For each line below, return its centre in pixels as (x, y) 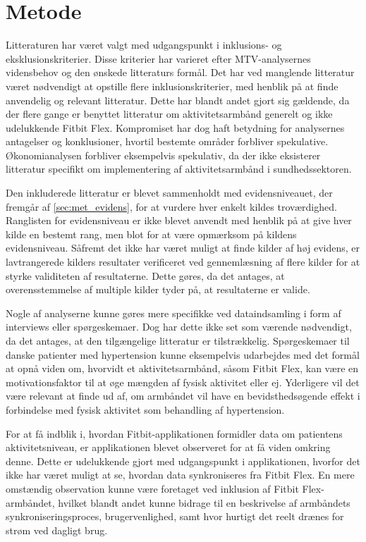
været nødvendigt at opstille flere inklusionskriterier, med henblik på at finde (172, 86)
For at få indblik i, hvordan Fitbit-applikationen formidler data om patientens (174, 433)
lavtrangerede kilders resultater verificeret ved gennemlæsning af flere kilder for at (183, 262)
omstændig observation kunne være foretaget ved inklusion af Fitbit (152, 488)
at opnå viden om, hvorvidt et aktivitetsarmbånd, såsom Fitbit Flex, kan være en (182, 368)
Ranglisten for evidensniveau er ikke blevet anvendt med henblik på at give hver (179, 220)
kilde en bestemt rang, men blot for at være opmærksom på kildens (151, 234)
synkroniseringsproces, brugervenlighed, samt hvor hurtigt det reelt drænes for (175, 516)
